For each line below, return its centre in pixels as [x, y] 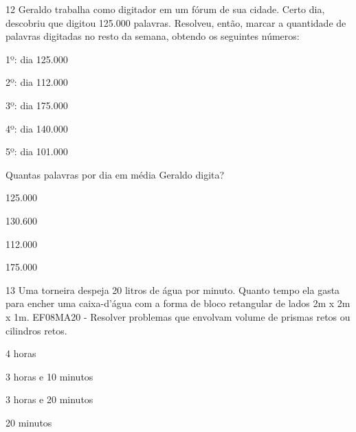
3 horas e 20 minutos [49, 399]
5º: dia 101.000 [37, 151]
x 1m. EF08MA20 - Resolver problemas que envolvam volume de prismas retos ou [178, 316]
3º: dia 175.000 [37, 105]
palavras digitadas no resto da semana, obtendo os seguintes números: [153, 36]
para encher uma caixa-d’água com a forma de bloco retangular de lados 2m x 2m [178, 303]
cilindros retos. [36, 330]
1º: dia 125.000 [37, 59]
